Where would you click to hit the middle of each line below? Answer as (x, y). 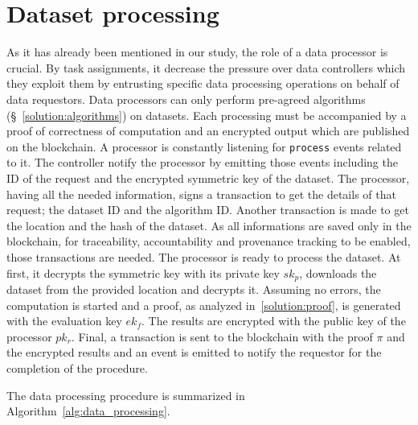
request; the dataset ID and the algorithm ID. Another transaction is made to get (208, 210)
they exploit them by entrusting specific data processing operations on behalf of (203, 83)
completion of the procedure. (77, 367)
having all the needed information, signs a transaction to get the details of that (201, 194)
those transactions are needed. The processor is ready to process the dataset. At (204, 256)
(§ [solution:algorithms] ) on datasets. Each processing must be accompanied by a (207, 115)
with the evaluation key (64, 321)
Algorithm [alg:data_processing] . (88, 411)
